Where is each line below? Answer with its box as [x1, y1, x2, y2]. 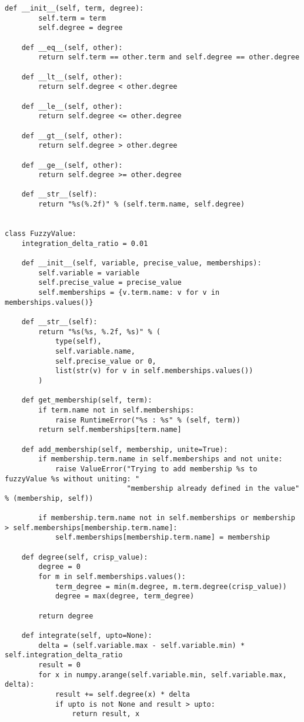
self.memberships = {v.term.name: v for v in [38, 288, 220, 297]
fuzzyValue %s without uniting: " [5, 474, 140, 483]
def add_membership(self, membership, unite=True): [21, 445, 228, 454]
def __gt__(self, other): [21, 131, 123, 140]
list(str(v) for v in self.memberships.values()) [55, 367, 253, 375]
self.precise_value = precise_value [38, 278, 182, 287]
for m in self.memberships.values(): [38, 573, 186, 581]
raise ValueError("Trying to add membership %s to [55, 464, 258, 473]
